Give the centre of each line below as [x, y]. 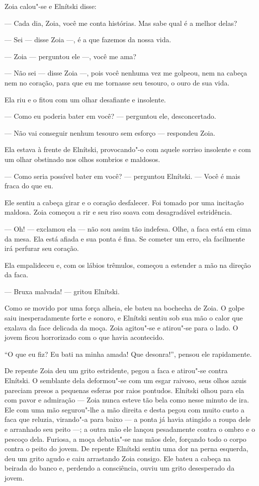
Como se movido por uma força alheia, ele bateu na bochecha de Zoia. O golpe [125, 308]
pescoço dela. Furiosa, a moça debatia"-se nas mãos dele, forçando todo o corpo [126, 439]
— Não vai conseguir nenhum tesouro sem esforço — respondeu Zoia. [110, 132]
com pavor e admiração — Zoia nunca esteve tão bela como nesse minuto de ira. [127, 400]
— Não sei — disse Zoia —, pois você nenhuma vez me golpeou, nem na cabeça [126, 73]
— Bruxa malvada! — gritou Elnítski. [62, 291]
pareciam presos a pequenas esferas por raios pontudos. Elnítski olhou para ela [125, 390]
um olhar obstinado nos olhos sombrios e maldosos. [82, 159]
